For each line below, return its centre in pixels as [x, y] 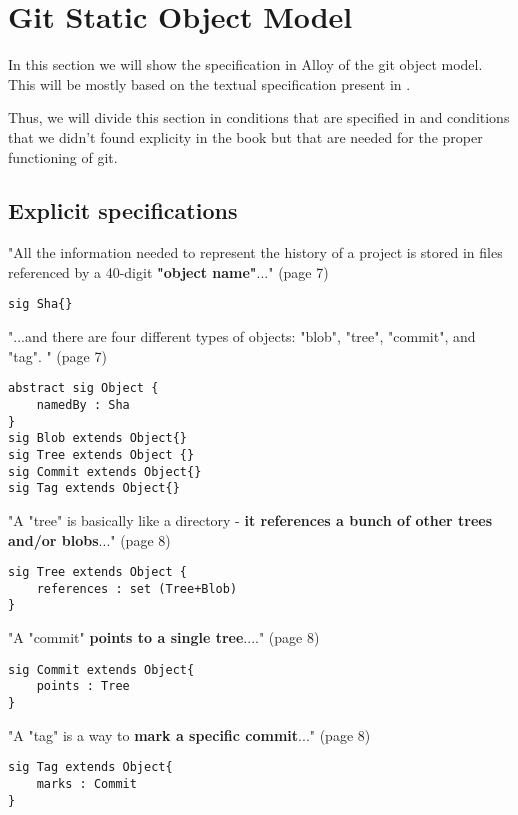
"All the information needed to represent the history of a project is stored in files [255, 252]
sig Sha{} [40, 304]
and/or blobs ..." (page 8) [89, 539]
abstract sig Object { [83, 388]
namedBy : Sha [83, 404]
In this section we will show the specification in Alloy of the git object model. [245, 64]
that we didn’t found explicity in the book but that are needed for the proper [245, 136]
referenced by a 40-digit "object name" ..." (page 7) [168, 271]
